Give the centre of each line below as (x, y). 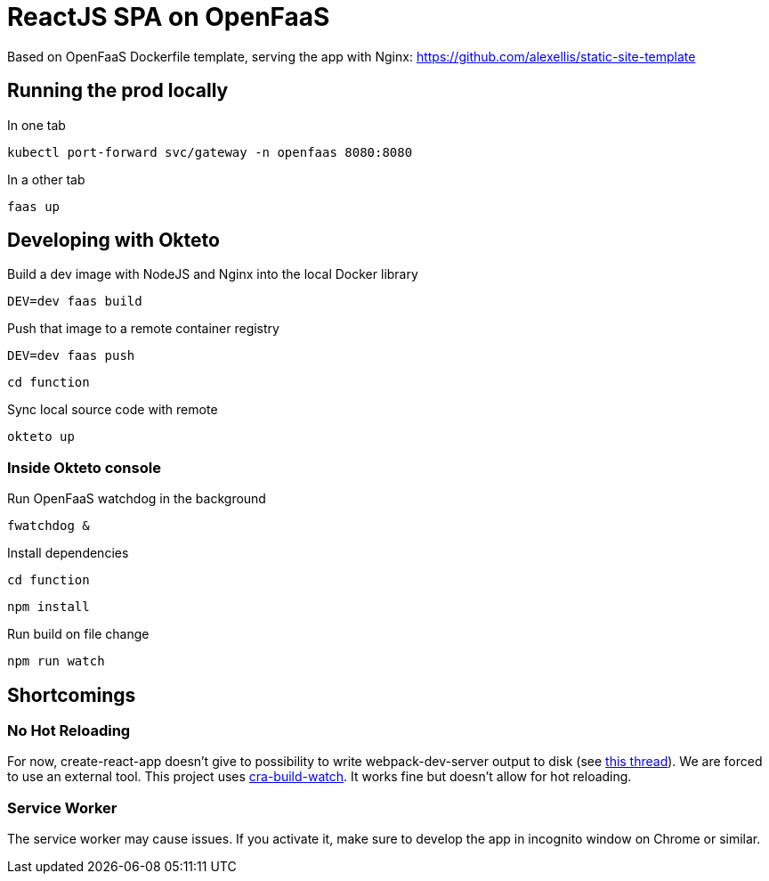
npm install (49, 607)
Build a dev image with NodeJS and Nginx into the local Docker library (213, 274)
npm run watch (56, 661)
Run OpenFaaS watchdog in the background (137, 499)
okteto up (41, 437)
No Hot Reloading (69, 731)
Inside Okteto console (84, 467)
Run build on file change (78, 634)
